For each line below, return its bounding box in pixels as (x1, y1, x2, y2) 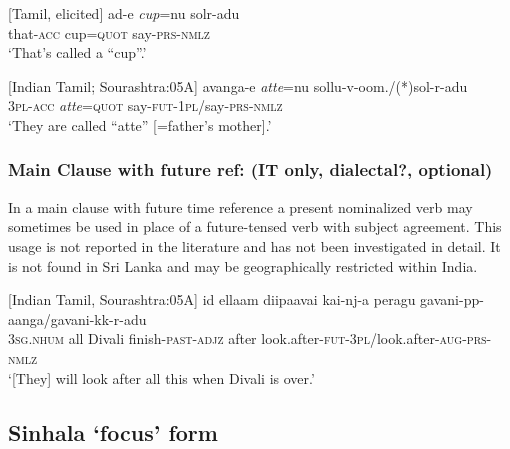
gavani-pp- (420, 289, 484, 310)
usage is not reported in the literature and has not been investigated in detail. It (8, 235, 501, 256)
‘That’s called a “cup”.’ (8, 42, 147, 63)
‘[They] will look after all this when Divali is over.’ (8, 367, 315, 388)
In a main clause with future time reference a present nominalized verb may (8, 196, 473, 217)
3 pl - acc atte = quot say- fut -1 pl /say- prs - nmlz (8, 95, 283, 116)
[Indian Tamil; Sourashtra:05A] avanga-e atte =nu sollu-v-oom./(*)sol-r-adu (8, 75, 468, 96)
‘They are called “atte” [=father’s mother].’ (8, 114, 272, 135)
